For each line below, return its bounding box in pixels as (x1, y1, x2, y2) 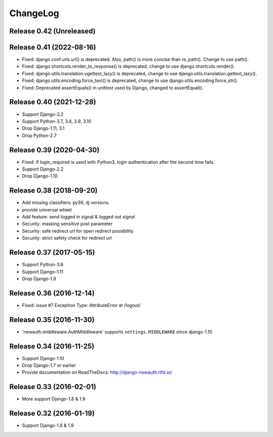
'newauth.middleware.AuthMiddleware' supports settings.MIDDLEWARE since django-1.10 (22, 329, 212, 335)
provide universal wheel (22, 206, 72, 212)
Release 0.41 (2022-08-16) (9, 43, 96, 52)
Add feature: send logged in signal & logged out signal (22, 214, 135, 220)
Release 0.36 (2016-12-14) (9, 289, 95, 297)
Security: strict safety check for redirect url (22, 235, 112, 241)
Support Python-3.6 (22, 261, 64, 268)
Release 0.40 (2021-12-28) (9, 98, 96, 106)
